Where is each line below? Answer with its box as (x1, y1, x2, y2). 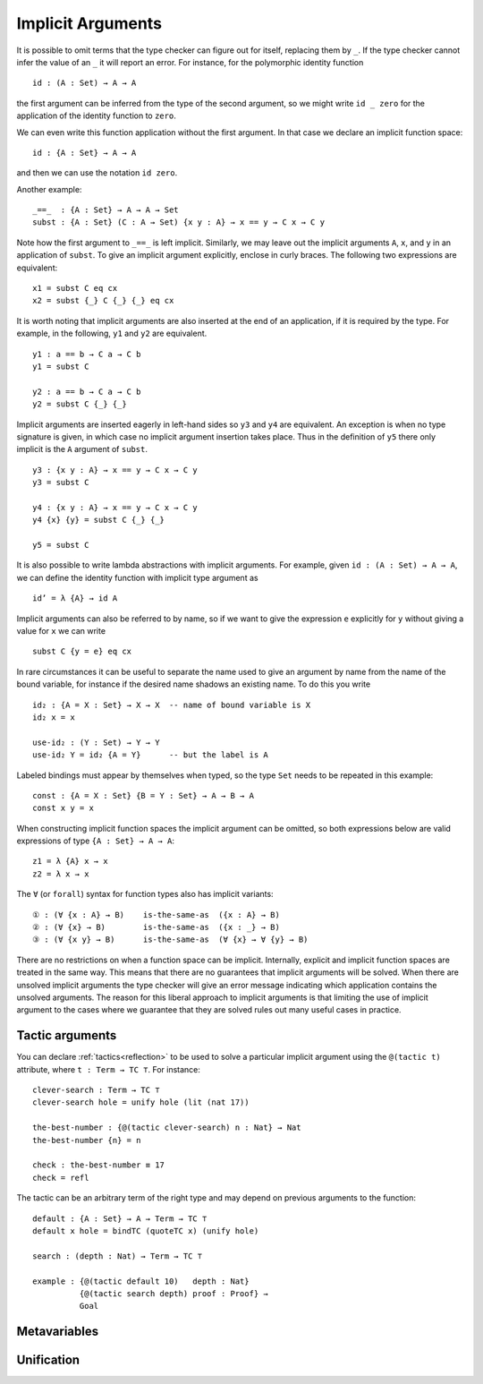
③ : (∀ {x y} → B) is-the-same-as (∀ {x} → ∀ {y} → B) (32, 935, 309, 944)
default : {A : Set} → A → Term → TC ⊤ (32, 1213, 208, 1224)
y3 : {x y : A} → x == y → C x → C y (32, 465, 199, 474)
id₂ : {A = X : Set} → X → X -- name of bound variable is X (32, 699, 311, 710)
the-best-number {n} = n (32, 1135, 141, 1145)
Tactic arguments (16, 1028, 117, 1043)
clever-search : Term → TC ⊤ (32, 1085, 160, 1096)
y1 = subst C (32, 361, 89, 372)
